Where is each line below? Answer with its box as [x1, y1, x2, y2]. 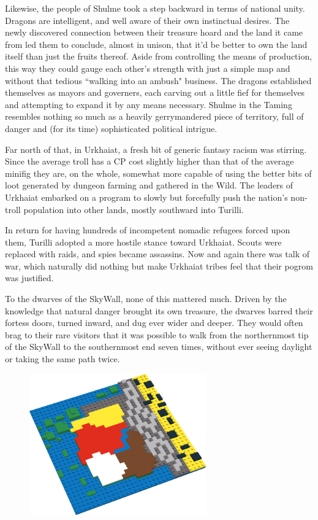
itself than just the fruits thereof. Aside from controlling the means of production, [5, 50, 312, 63]
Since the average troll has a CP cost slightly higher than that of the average [5, 155, 294, 168]
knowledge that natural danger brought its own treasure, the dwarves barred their [5, 304, 313, 317]
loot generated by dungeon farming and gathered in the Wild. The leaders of [5, 179, 293, 192]
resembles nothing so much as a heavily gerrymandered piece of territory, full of [5, 110, 304, 123]
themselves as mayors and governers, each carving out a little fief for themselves [5, 86, 305, 99]
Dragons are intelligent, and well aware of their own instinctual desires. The [5, 14, 290, 26]
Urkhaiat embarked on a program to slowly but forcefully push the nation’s [5, 190, 288, 203]
